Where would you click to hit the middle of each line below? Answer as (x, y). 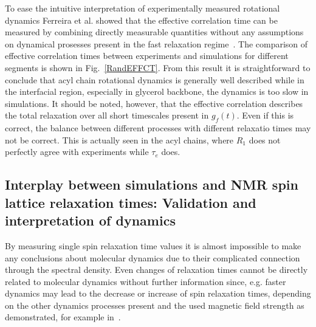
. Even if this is (265, 115)
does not (265, 139)
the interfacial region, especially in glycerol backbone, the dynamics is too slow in (157, 91)
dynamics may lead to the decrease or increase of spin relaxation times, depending (158, 293)
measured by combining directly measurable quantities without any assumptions (154, 32)
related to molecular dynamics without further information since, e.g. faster (146, 281)
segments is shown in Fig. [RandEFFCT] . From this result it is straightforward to (158, 67)
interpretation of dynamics (90, 220)
